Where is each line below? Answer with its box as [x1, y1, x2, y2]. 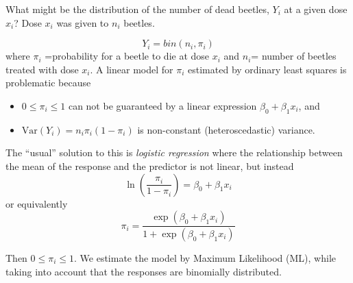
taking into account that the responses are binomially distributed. [5, 264, 282, 278]
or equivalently [5, 196, 68, 210]
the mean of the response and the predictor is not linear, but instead [5, 158, 294, 173]
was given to [56, 15, 109, 29]
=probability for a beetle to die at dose [45, 49, 210, 63]
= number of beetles [251, 49, 337, 63]
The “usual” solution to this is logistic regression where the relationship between [5, 145, 343, 160]
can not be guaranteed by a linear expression [68, 98, 257, 112]
